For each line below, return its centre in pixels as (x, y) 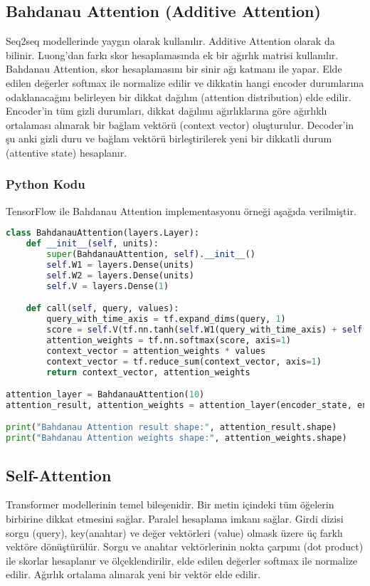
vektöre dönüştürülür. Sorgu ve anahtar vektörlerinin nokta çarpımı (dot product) (185, 546)
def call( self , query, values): (102, 309)
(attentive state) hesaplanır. (67, 152)
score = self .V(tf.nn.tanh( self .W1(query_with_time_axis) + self (205, 330)
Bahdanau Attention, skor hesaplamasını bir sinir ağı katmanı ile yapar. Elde (174, 69)
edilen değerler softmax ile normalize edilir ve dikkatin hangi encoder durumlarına (185, 82)
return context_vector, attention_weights (148, 372)
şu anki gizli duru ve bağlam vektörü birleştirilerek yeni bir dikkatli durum (169, 138)
